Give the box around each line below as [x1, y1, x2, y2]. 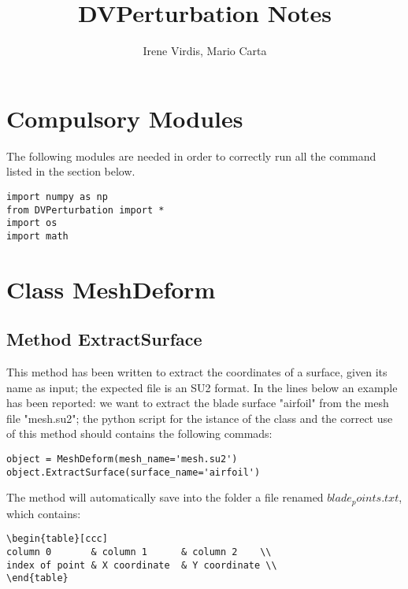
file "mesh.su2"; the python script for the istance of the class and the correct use [6, 409, 393, 426]
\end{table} [6, 572, 69, 584]
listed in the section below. [6, 163, 135, 180]
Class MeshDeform [6, 272, 216, 305]
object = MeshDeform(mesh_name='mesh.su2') [6, 454, 238, 465]
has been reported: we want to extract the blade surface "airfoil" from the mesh [6, 395, 389, 411]
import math [6, 230, 69, 242]
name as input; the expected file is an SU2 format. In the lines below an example [6, 379, 398, 395]
